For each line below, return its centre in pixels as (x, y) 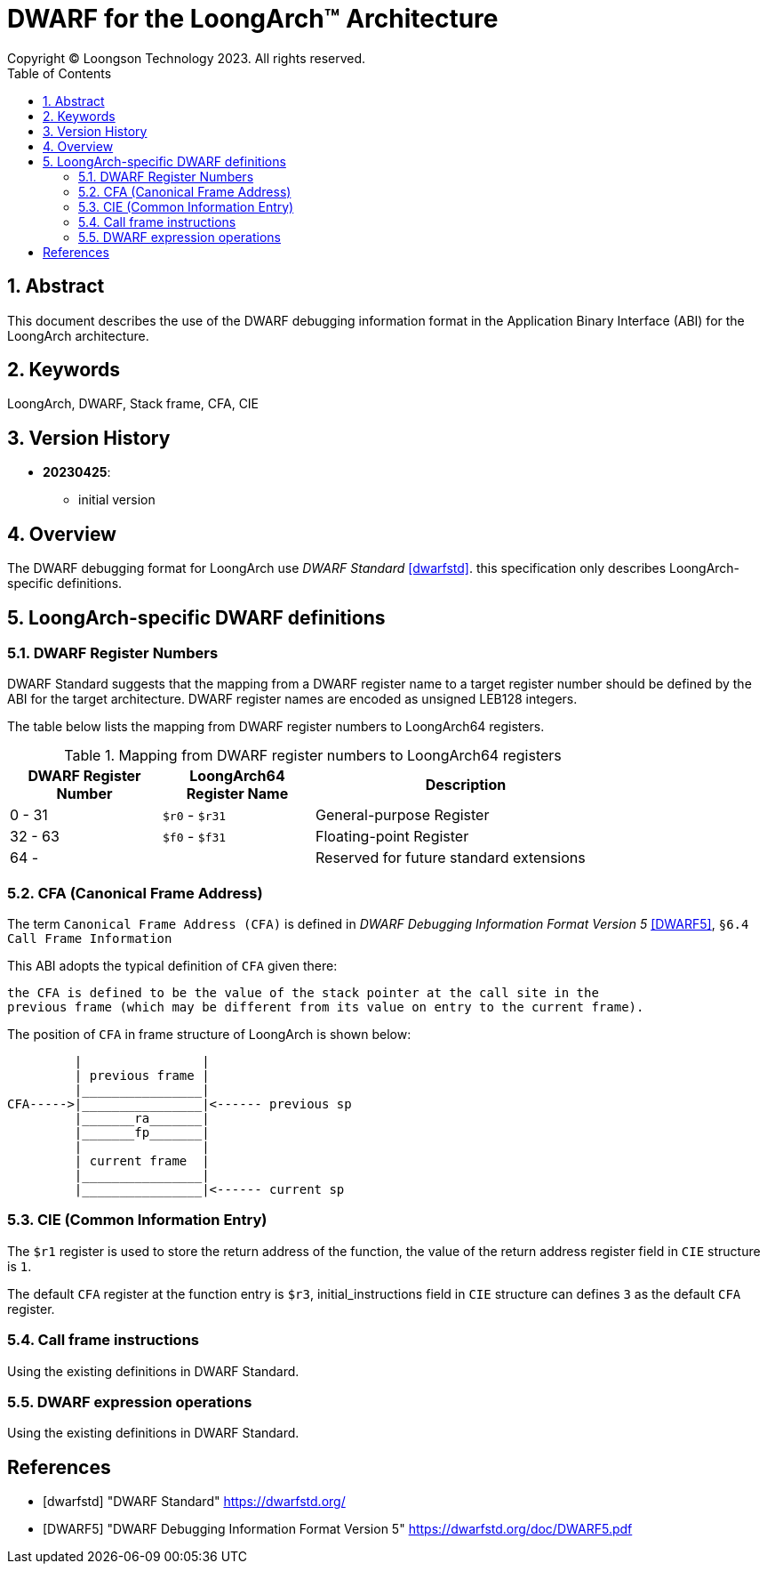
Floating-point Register (392, 837)
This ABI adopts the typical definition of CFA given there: (172, 966)
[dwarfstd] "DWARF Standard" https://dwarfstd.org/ (194, 1502)
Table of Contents (60, 73)
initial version (117, 500)
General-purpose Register (403, 815)
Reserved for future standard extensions (451, 858)
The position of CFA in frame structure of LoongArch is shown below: (209, 1035)
